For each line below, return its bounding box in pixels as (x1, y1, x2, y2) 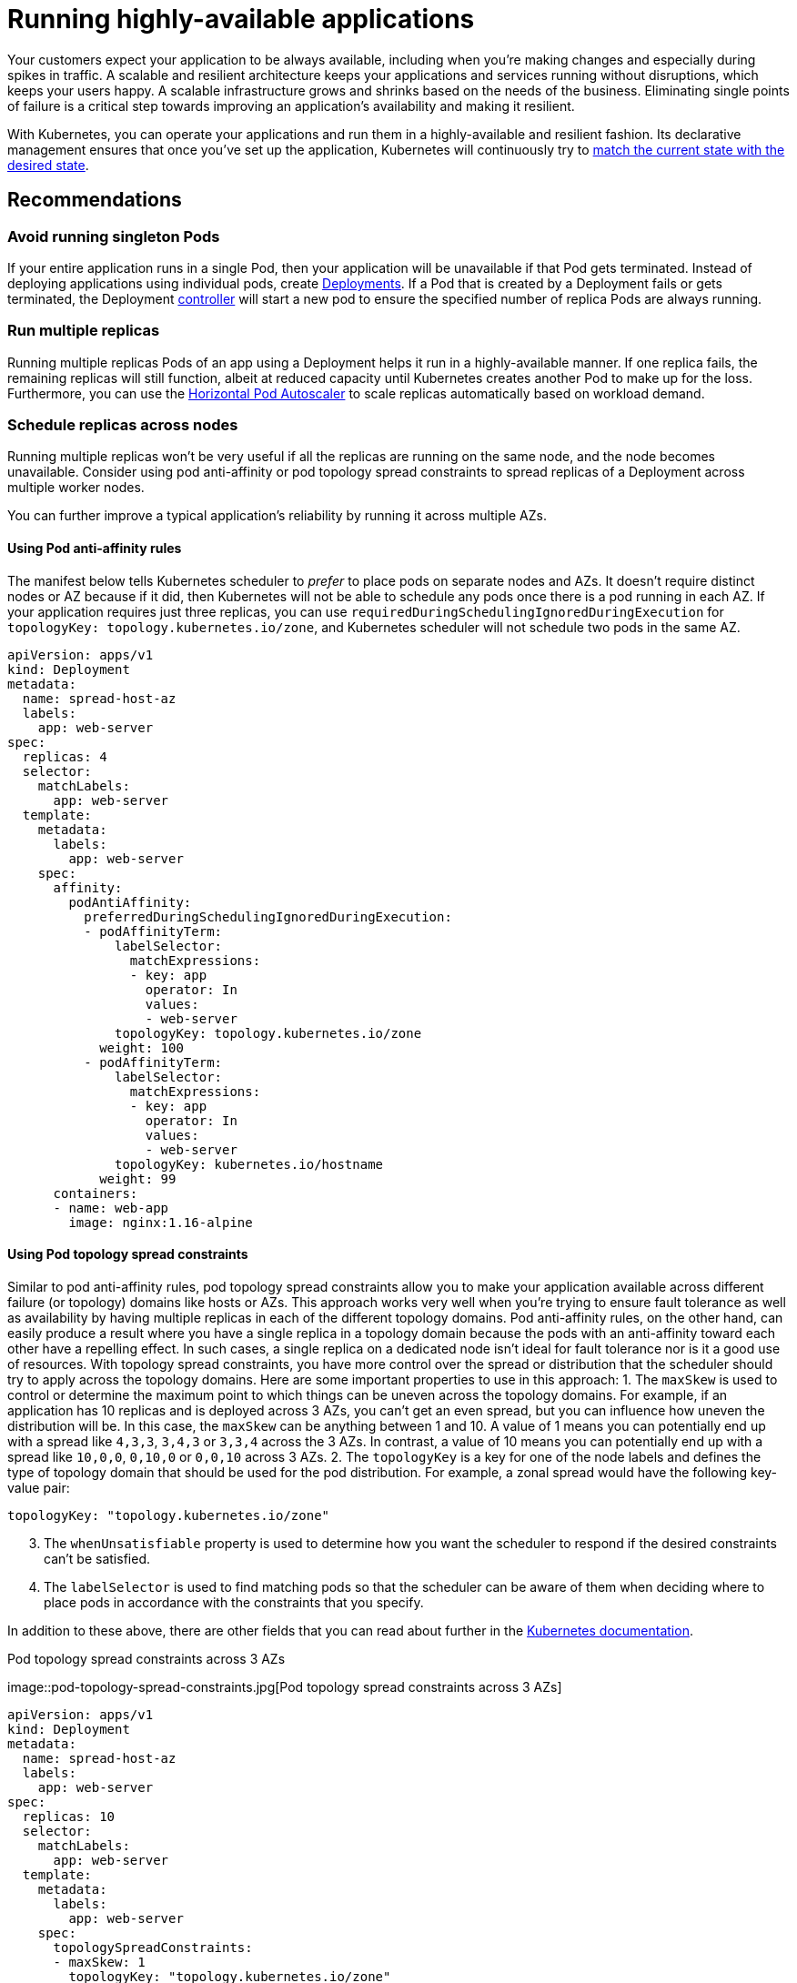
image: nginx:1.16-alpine (68, 1214, 253, 1230)
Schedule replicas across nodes (7, 416, 238, 435)
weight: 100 (99, 1040, 184, 1055)
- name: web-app (53, 1200, 169, 1215)
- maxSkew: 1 (53, 1954, 146, 1969)
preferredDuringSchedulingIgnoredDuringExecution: (84, 909, 452, 924)
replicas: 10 (22, 1808, 116, 1824)
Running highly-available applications (7, 4, 475, 35)
